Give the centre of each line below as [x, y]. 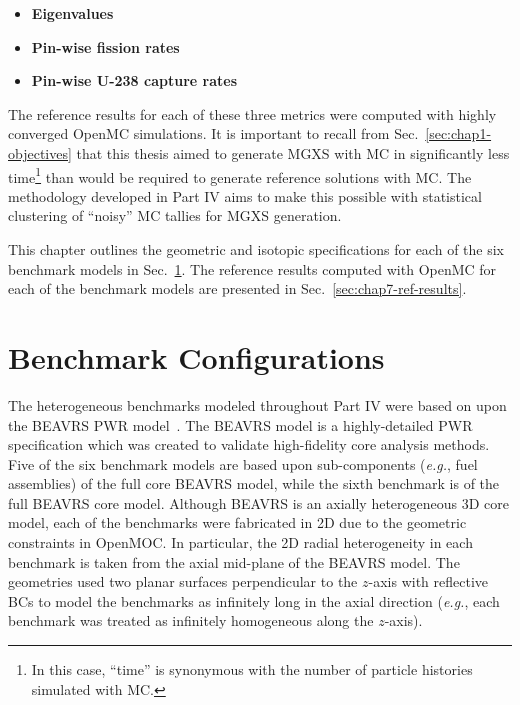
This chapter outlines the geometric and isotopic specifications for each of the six [256, 249]
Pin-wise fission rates [105, 46]
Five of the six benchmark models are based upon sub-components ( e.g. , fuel [243, 463]
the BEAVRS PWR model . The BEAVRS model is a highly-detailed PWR [240, 424]
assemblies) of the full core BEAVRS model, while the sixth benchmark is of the [254, 483]
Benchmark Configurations [196, 356]
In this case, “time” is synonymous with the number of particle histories [252, 669]
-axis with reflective [428, 581]
